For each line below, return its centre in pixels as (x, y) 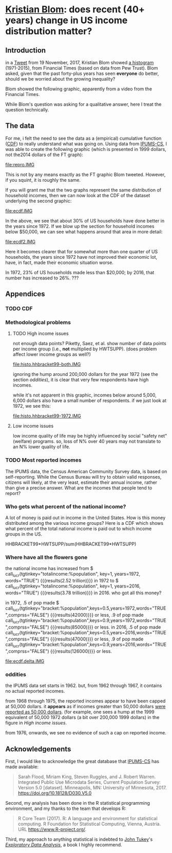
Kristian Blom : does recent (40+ (75, 10)
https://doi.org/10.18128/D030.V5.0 (55, 793)
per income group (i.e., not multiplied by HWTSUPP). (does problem (85, 349)
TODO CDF (19, 309)
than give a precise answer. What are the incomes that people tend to (79, 488)
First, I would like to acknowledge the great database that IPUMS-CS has (82, 762)
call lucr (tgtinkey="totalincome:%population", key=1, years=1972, (73, 575)
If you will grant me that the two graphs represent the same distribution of (83, 190)
